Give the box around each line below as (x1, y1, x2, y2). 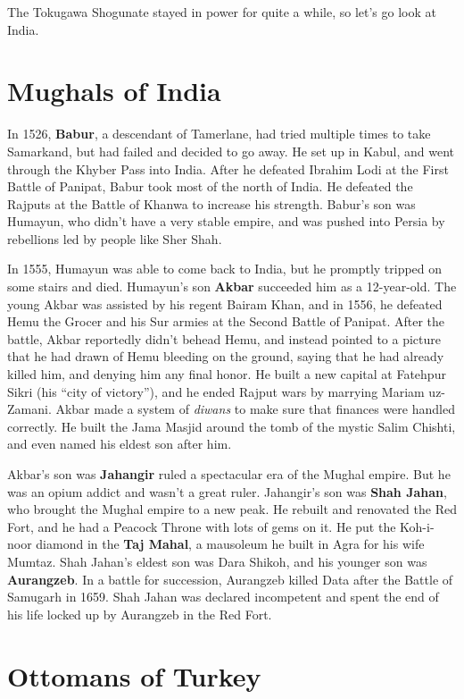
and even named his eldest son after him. (7, 434, 232, 453)
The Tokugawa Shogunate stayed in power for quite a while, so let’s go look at (7, 3, 436, 21)
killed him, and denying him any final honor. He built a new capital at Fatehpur (7, 365, 446, 383)
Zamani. (7, 400, 52, 418)
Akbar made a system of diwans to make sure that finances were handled (55, 400, 455, 418)
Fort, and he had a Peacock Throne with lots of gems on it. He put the (7, 517, 396, 535)
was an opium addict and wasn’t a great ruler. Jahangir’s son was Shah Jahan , (7, 482, 447, 501)
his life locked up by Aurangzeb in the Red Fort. (7, 604, 272, 623)
